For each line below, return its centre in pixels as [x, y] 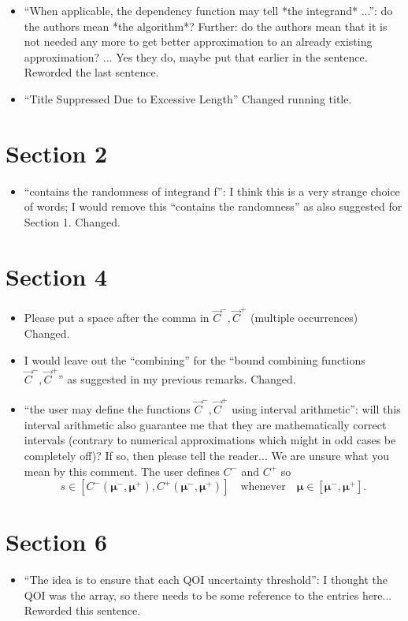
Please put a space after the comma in [117, 318]
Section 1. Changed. [72, 221]
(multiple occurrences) [304, 318]
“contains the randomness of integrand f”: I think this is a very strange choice [212, 191]
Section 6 [57, 542]
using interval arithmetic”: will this [316, 409]
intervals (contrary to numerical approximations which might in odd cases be [210, 440]
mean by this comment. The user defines [122, 471]
